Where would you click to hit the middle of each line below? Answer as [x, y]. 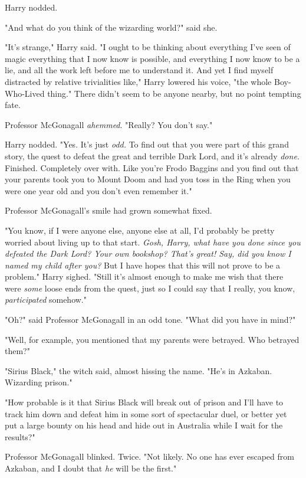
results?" [20, 436]
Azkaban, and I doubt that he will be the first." [91, 468]
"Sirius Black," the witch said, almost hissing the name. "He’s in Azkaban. [139, 370]
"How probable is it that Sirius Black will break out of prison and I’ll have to [144, 402]
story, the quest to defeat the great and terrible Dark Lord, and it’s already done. [152, 155]
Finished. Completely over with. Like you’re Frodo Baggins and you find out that [152, 167]
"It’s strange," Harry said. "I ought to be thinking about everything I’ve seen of [148, 47]
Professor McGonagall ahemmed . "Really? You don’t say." [109, 124]
